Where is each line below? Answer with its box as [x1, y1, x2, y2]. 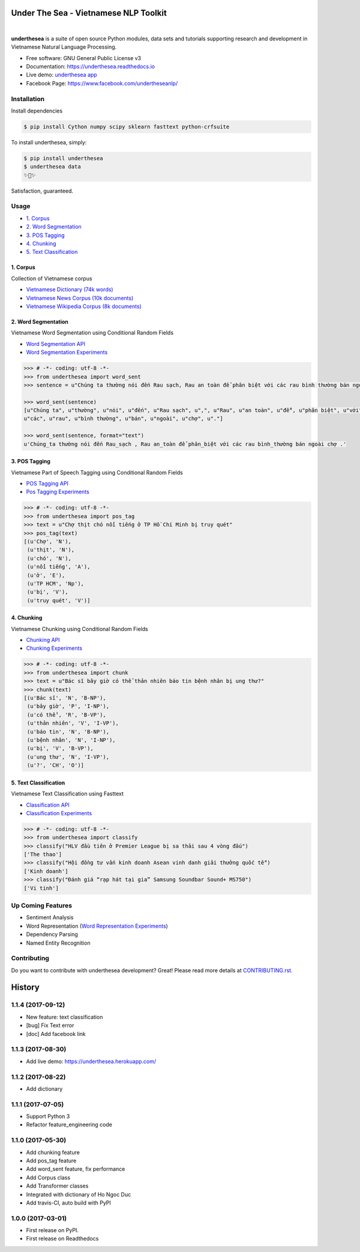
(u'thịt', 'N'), [27, 546, 75, 554]
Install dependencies [11, 107, 63, 114]
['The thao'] [23, 851, 62, 858]
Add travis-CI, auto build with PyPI [26, 1199, 111, 1206]
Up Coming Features [11, 901, 72, 910]
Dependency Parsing [26, 931, 78, 938]
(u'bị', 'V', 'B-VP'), [27, 745, 94, 752]
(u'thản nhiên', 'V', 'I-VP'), [27, 720, 119, 727]
